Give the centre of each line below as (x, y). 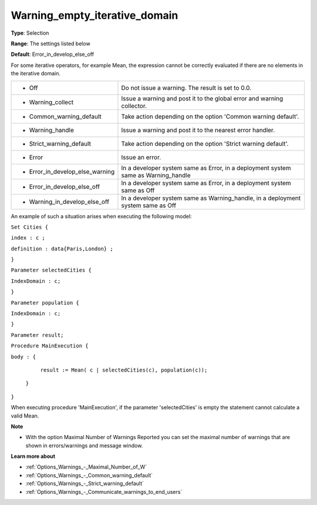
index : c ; (28, 238)
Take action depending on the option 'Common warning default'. (210, 116)
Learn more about (33, 456)
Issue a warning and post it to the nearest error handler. (198, 130)
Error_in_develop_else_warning (72, 172)
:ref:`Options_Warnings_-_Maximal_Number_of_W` (86, 467)
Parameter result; (37, 335)
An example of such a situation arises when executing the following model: (101, 216)
